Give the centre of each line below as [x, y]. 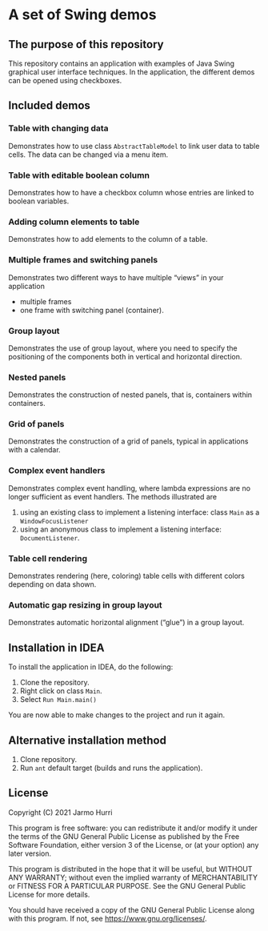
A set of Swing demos [82, 15]
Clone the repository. [54, 683]
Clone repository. [48, 759]
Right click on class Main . [61, 691]
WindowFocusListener [54, 521]
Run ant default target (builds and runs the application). [111, 768]
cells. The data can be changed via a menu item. [88, 154]
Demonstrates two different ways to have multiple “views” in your [116, 277]
